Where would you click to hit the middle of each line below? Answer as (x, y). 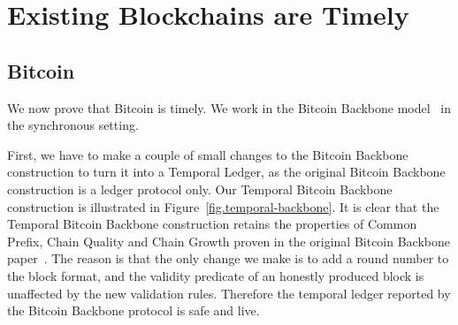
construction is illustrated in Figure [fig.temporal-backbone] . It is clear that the (223, 206)
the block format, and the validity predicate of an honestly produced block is (216, 275)
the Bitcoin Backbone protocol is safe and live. (134, 310)
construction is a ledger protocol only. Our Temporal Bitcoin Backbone (200, 189)
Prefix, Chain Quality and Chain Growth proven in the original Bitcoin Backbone (229, 241)
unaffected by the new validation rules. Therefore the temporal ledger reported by (229, 293)
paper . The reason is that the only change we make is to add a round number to (228, 258)
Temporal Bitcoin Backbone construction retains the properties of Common (212, 224)
